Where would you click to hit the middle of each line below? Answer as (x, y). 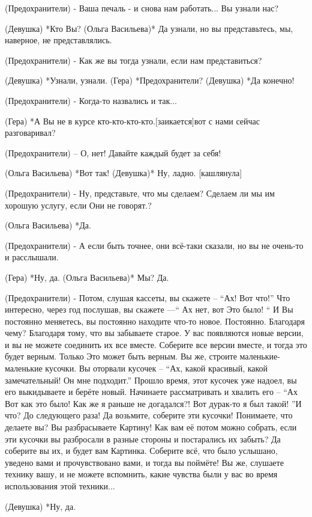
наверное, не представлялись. (58, 40)
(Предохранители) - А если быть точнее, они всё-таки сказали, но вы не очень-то (154, 245)
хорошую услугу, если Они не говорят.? (78, 205)
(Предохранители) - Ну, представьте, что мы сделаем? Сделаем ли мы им (140, 193)
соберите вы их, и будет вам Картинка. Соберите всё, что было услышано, (141, 451)
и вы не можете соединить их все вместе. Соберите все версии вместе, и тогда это (156, 344)
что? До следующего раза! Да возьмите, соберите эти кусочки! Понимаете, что (149, 415)
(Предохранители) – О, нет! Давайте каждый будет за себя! (113, 152)
